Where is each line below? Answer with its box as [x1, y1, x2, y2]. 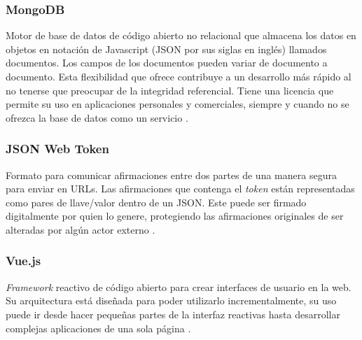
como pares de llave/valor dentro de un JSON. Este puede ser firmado [6, 194, 307, 209]
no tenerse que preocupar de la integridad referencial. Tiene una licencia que [6, 83, 334, 97]
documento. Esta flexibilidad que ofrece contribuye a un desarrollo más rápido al [6, 69, 351, 83]
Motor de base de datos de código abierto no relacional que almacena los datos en [6, 28, 356, 43]
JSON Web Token [6, 140, 109, 157]
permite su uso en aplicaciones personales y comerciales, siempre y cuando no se [6, 97, 349, 111]
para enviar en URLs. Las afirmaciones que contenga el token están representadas [6, 181, 355, 196]
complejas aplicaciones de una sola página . [6, 320, 191, 335]
